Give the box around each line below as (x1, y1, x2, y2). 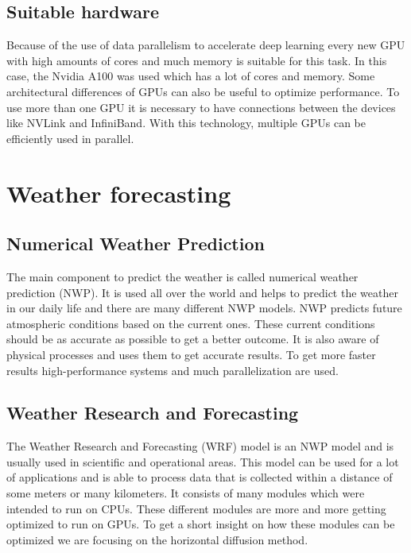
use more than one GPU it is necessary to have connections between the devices (6, 99, 396, 115)
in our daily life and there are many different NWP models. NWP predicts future (6, 300, 402, 316)
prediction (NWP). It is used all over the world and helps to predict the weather (6, 284, 398, 300)
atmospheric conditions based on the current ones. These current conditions (6, 315, 375, 331)
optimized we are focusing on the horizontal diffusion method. (6, 531, 308, 547)
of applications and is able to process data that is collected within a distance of (6, 469, 393, 485)
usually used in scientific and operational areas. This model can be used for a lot (6, 453, 399, 470)
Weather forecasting (6, 176, 231, 209)
